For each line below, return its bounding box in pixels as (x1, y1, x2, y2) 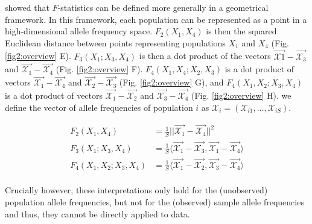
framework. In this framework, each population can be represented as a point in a (5, 13, 307, 25)
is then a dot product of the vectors (139, 49, 271, 62)
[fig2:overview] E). (5, 49, 71, 62)
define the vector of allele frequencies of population (5, 101, 193, 113)
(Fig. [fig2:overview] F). (56, 63, 143, 75)
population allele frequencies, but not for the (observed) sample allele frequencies (5, 196, 304, 208)
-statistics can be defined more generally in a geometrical (57, 1, 269, 13)
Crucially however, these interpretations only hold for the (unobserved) (5, 184, 268, 196)
